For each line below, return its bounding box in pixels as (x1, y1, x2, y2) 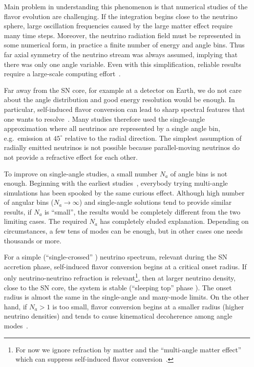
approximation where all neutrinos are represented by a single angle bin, (4, 123, 220, 133)
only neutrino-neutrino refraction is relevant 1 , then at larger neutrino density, (4, 271, 236, 283)
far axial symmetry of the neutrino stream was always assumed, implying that (4, 49, 238, 59)
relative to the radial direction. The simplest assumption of (64, 132, 242, 143)
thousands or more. (4, 235, 62, 245)
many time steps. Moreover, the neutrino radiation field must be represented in (4, 30, 241, 40)
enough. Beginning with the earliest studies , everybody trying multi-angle (4, 178, 228, 188)
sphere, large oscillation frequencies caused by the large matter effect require (4, 21, 233, 31)
